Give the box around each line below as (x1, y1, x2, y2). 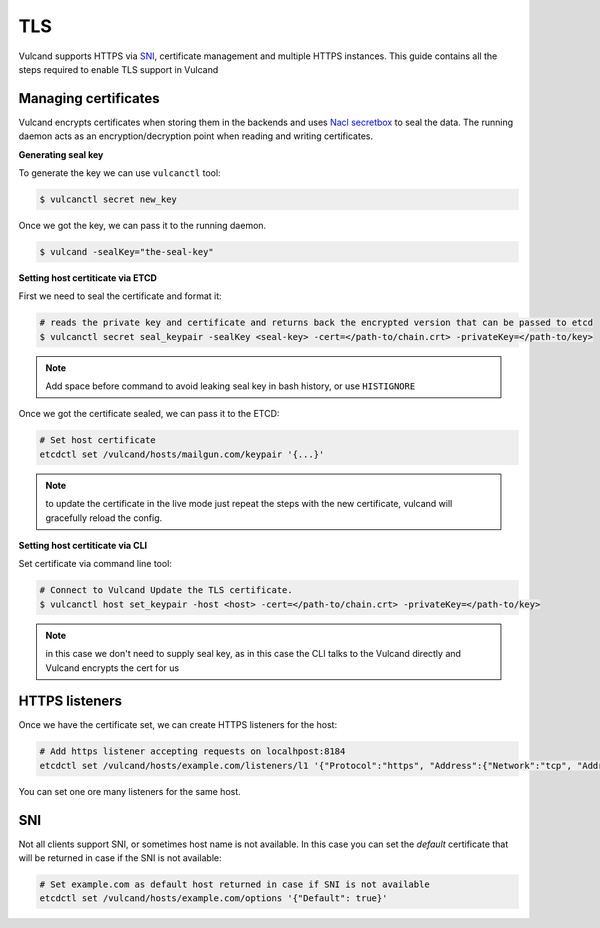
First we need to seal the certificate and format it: (18, 290, 222, 302)
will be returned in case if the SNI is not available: (18, 852, 222, 864)
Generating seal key (18, 148, 104, 160)
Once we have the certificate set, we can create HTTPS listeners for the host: (18, 719, 338, 731)
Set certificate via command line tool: (18, 558, 172, 570)
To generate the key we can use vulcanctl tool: (18, 167, 221, 179)
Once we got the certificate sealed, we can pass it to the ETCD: (18, 408, 280, 420)
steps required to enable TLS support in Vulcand (18, 63, 219, 75)
